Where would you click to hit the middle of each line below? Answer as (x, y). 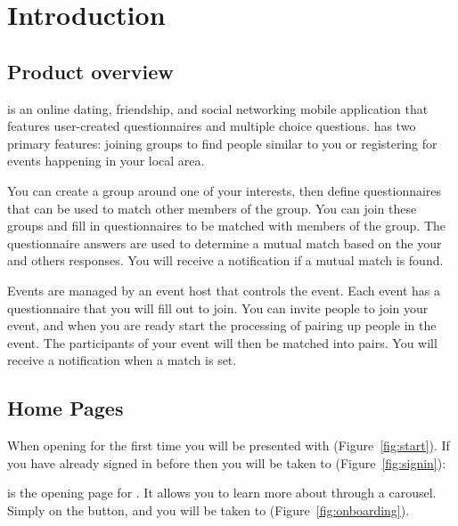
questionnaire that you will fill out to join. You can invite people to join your (218, 308)
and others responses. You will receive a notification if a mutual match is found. (225, 260)
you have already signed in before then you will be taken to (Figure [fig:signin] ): (227, 462)
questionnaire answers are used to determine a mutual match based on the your (225, 243)
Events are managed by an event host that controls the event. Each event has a (224, 290)
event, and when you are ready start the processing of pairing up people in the (222, 325)
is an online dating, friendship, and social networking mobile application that (218, 108)
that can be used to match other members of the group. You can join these (212, 208)
